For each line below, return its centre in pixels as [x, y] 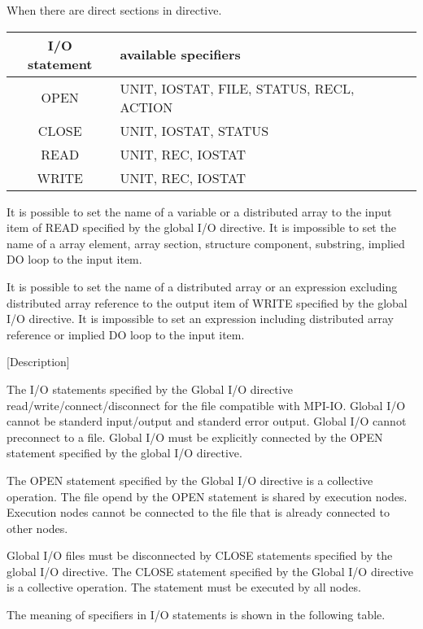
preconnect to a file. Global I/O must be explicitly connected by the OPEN [195, 437]
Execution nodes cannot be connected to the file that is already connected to [198, 512]
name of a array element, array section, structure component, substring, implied [206, 243]
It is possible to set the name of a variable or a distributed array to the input [199, 211]
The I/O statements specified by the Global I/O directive [150, 389]
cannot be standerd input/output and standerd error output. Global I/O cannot [207, 421]
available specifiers [180, 55]
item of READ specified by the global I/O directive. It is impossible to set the [201, 227]
